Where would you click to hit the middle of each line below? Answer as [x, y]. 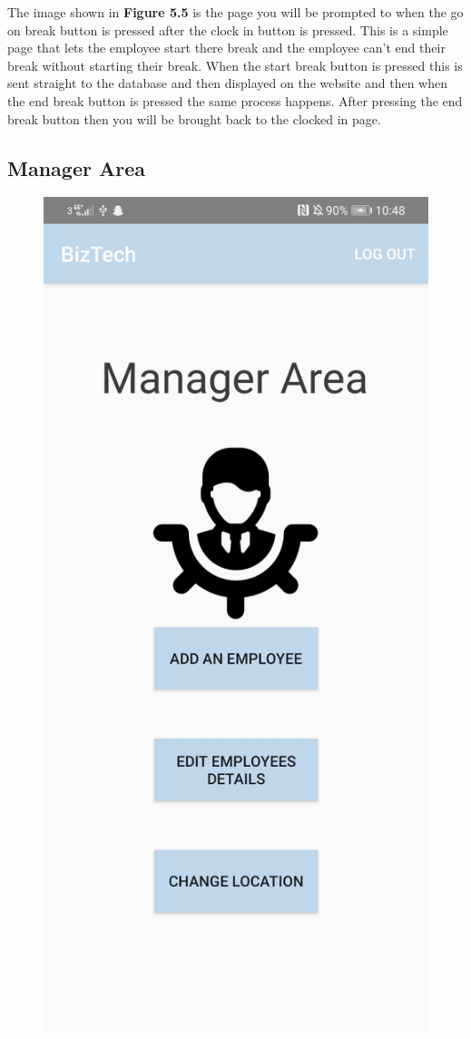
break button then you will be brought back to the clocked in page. [194, 118]
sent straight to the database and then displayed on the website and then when [227, 83]
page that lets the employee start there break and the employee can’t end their [226, 48]
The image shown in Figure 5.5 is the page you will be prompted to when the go [235, 12]
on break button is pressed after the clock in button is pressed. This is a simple [228, 29]
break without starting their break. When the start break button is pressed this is [235, 65]
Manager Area [76, 167]
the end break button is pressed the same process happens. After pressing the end [235, 100]
